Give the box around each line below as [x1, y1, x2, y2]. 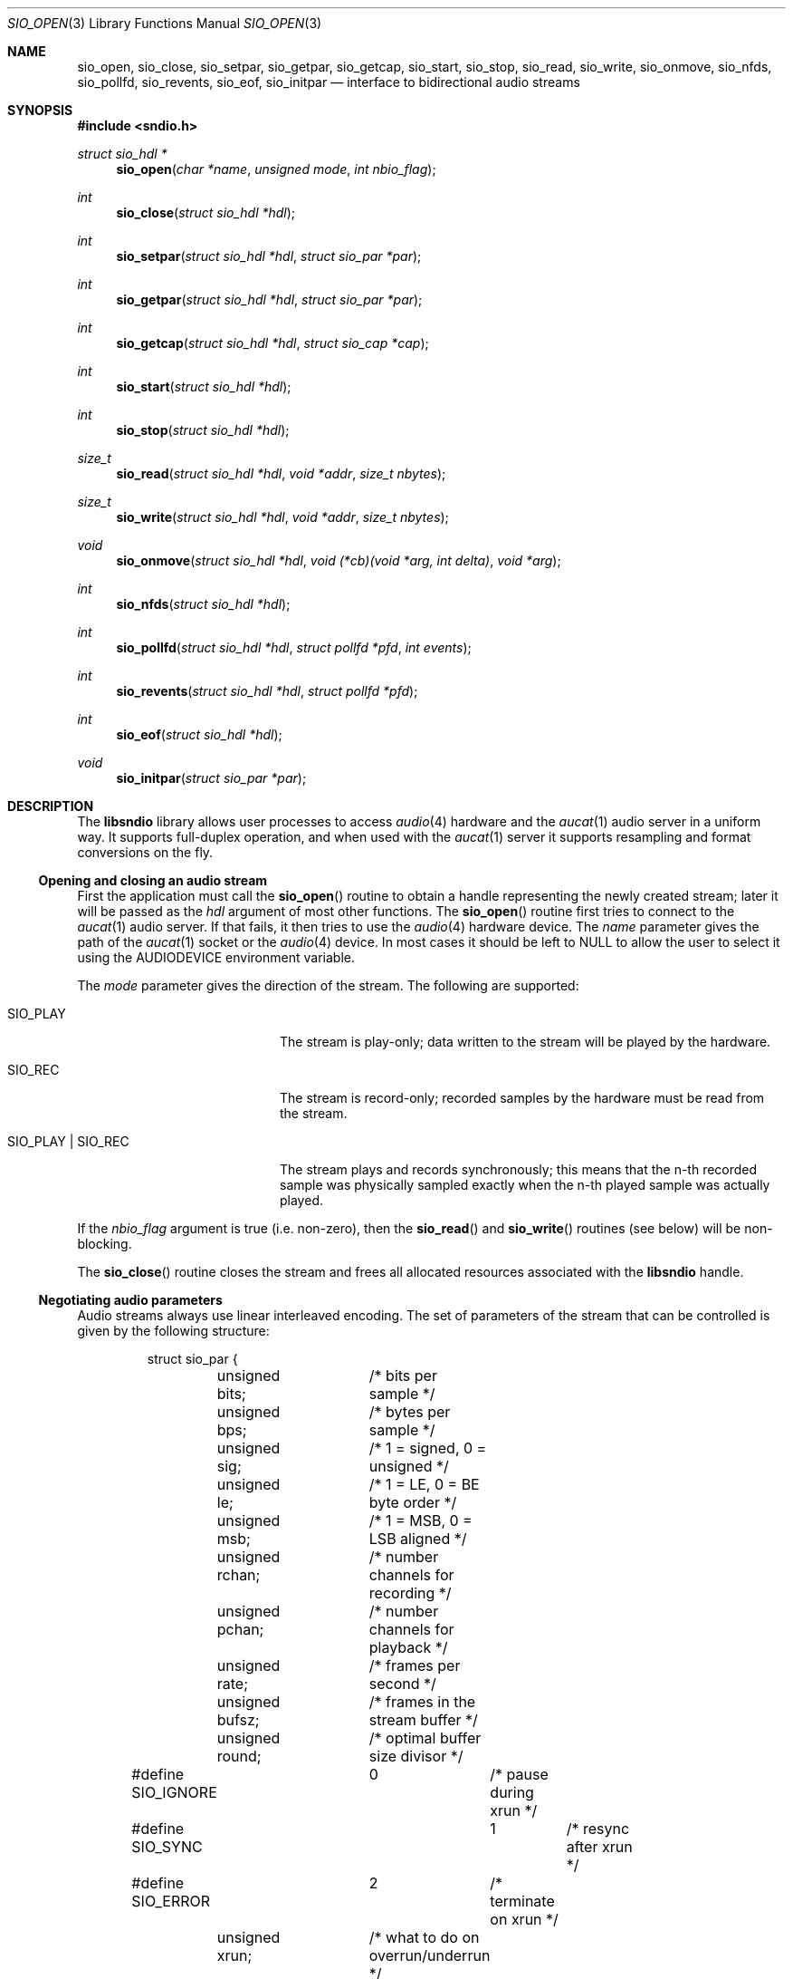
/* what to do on [368, 1928, 480, 1946]
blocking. [77, 1236, 132, 1251]
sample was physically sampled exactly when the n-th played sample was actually [280, 1177, 770, 1192]
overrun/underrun [368, 1946, 491, 1965]
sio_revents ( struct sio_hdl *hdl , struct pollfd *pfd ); [116, 683, 418, 699]
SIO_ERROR [131, 1892, 211, 1910]
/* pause [490, 1765, 549, 1783]
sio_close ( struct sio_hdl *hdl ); [116, 205, 296, 220]
